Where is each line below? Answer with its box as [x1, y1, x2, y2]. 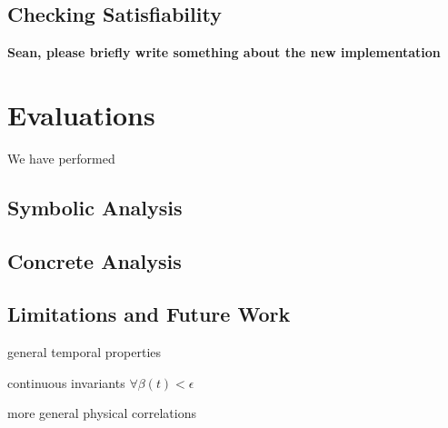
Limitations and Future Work [7, 300, 291, 328]
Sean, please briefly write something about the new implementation [7, 43, 441, 62]
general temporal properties [7, 343, 162, 362]
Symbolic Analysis [7, 193, 183, 221]
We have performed [7, 148, 115, 167]
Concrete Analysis [7, 246, 182, 274]
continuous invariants [7, 373, 125, 392]
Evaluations [7, 95, 155, 133]
